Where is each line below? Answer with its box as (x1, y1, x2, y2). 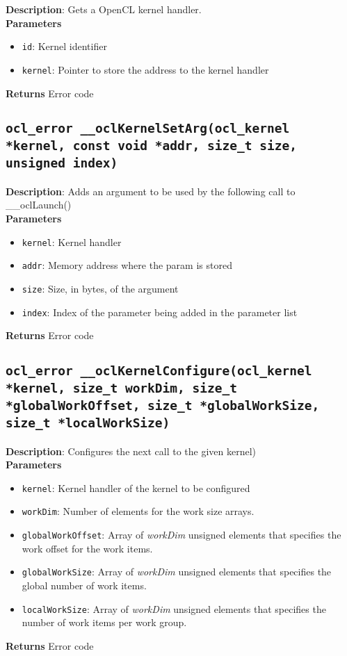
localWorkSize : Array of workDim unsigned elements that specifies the (22, 601, 326, 616)
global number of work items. (22, 577, 147, 592)
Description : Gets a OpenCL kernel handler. (6, 2, 202, 16)
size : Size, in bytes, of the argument (22, 281, 179, 295)
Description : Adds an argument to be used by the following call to (6, 183, 296, 198)
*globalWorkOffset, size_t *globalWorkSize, (6, 398, 320, 413)
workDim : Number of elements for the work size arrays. (22, 504, 255, 518)
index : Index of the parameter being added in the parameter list (22, 304, 298, 319)
